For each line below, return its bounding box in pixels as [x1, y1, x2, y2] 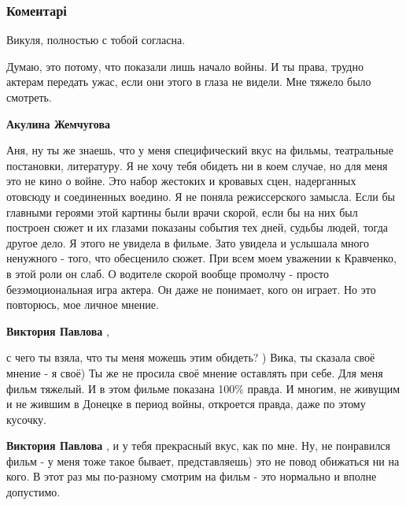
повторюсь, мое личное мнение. [6, 296, 159, 313]
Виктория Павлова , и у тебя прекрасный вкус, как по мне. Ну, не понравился [6, 437, 391, 454]
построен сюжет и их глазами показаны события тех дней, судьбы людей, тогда [6, 219, 389, 236]
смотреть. [6, 89, 52, 105]
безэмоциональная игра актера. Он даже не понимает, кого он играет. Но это [6, 280, 376, 297]
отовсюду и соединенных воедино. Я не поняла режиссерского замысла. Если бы [6, 188, 395, 204]
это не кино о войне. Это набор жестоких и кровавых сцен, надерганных [6, 173, 356, 189]
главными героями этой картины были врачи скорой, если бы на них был [6, 203, 358, 220]
